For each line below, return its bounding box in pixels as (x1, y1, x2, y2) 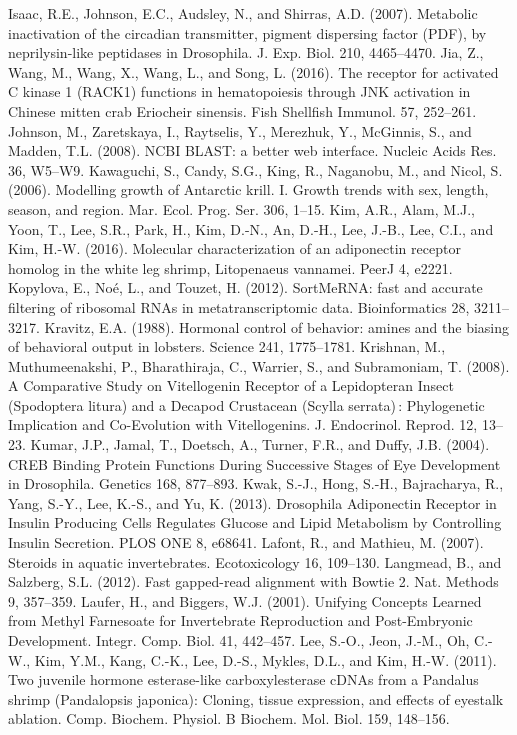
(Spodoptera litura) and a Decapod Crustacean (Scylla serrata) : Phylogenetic (8, 394, 485, 415)
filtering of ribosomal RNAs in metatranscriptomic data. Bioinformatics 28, (8, 296, 470, 317)
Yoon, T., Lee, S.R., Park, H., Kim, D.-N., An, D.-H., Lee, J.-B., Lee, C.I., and (8, 218, 494, 239)
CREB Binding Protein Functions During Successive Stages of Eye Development (8, 453, 501, 474)
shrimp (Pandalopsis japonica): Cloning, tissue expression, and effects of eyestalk (8, 688, 504, 709)
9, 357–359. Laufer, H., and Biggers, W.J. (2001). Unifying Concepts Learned (8, 590, 482, 611)
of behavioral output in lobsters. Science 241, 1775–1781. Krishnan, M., (8, 336, 446, 357)
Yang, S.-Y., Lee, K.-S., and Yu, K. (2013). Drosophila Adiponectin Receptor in (8, 492, 497, 513)
